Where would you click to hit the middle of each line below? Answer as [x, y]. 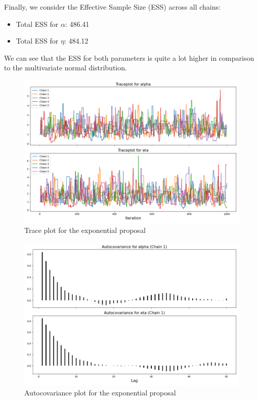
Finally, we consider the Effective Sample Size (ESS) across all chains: [112, 7]
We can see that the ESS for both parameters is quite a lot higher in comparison [129, 57]
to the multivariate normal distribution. [66, 68]
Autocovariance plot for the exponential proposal [100, 392]
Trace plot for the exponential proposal [85, 230]
